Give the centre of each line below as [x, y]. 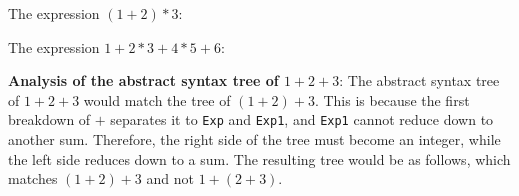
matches [33, 178]
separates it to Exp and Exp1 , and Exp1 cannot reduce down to [302, 119]
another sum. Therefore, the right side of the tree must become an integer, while [254, 139]
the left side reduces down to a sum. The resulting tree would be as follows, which [259, 158]
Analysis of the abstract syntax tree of [143, 80]
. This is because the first [392, 99]
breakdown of [49, 119]
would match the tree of [157, 99]
